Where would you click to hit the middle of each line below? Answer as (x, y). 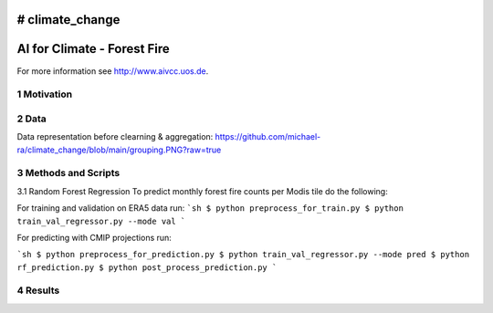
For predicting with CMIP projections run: (94, 237)
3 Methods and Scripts (68, 173)
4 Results (38, 290)
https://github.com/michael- (268, 137)
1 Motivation (45, 94)
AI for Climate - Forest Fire (94, 49)
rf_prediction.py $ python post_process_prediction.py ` (147, 267)
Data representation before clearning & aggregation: (115, 137)
